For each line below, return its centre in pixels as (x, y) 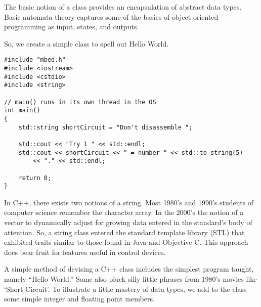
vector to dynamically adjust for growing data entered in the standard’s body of (128, 222)
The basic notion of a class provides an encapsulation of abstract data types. (123, 7)
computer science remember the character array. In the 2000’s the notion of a (124, 212)
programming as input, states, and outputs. (72, 27)
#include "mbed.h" (35, 60)
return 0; (35, 178)
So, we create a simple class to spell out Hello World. (86, 43)
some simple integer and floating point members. (79, 299)
